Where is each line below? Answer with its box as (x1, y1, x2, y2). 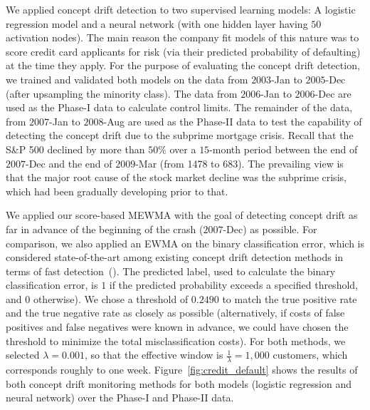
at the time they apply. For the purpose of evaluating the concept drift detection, (6, 58, 360, 73)
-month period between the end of (209, 141, 358, 156)
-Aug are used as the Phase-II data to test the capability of (103, 113, 362, 128)
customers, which (273, 347, 348, 362)
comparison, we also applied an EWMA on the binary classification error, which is (6, 235, 365, 250)
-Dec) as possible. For (223, 221, 317, 236)
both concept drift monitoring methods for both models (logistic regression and (6, 376, 351, 391)
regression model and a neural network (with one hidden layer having (6, 16, 308, 31)
